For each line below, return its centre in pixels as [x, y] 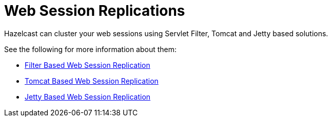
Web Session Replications [95, 11]
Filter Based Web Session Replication [87, 65]
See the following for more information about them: [91, 49]
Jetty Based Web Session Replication [88, 96]
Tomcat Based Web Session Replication [92, 81]
